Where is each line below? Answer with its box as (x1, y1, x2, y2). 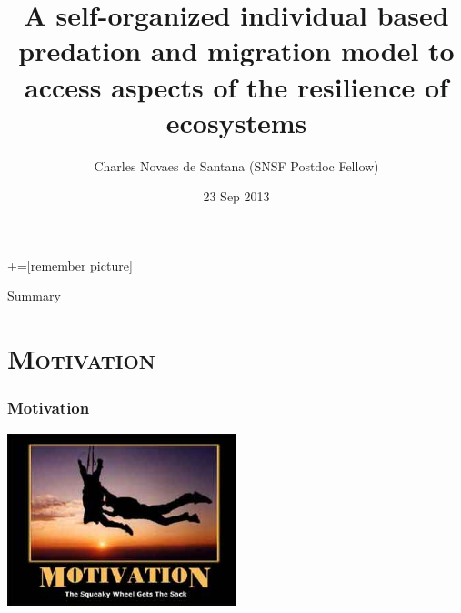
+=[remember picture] (7, 255, 133, 274)
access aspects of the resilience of (25, 67, 448, 105)
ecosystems (165, 103, 307, 140)
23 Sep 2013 (203, 187, 270, 206)
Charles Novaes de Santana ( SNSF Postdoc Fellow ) (94, 156, 379, 175)
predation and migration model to (18, 32, 455, 69)
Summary (7, 286, 61, 305)
